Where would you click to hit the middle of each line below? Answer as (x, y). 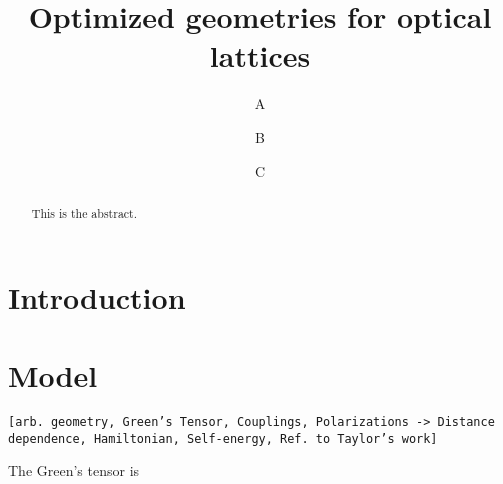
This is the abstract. (84, 212)
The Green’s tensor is (74, 470)
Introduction (97, 296)
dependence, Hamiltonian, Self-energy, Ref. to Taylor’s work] (223, 438)
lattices (260, 55)
